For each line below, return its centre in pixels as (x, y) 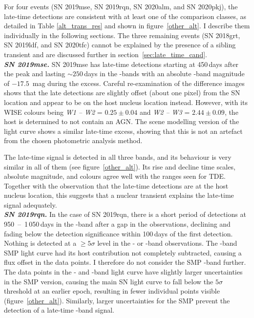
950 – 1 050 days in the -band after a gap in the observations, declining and (117, 224)
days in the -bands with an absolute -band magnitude (164, 74)
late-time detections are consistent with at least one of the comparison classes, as (125, 16)
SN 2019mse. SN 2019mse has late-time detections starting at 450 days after (121, 64)
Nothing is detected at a (40, 243)
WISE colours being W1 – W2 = (53, 112)
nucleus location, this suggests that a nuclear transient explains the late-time (119, 195)
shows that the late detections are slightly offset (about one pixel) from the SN (122, 93)
